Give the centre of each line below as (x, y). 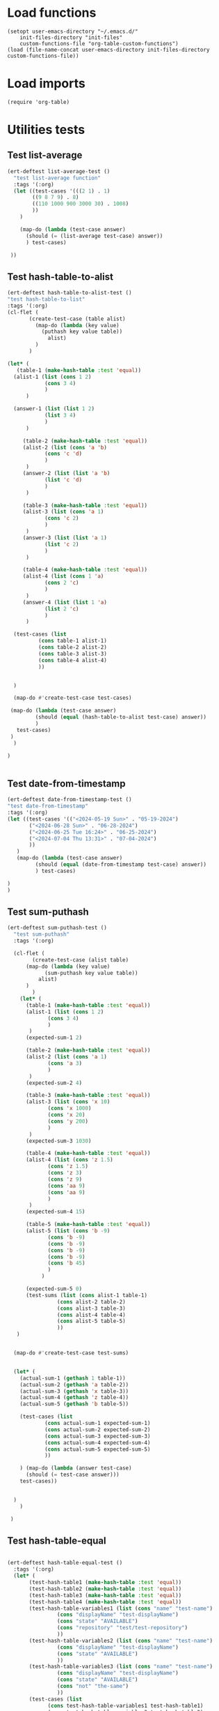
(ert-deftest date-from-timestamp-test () (70, 800)
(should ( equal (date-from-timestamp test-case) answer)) (121, 865)
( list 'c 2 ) (62, 544)
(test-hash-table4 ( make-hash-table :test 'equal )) (105, 1602)
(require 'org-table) (39, 102)
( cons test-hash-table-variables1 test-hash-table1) (125, 1705)
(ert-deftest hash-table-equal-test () (65, 1563)
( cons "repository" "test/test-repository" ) (122, 1628)
